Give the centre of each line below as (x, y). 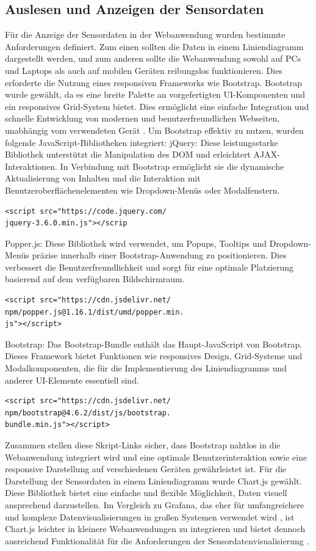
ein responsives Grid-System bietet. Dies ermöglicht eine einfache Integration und (157, 106)
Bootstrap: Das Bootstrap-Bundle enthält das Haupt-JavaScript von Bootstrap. (154, 344)
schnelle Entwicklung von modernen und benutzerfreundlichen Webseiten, (142, 118)
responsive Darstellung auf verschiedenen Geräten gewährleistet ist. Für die (146, 469)
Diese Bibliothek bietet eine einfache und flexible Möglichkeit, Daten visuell (146, 493)
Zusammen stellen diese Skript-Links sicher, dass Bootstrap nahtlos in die (143, 445)
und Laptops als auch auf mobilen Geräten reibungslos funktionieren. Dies (144, 70)
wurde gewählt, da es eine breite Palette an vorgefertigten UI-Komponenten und (155, 94)
